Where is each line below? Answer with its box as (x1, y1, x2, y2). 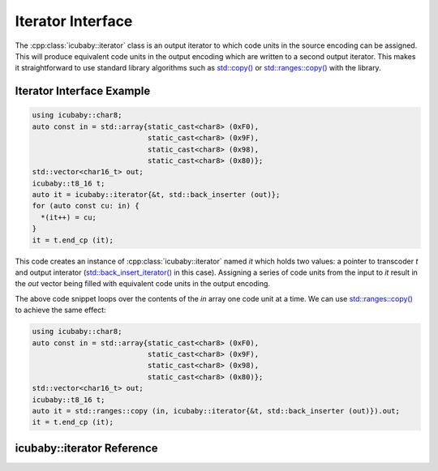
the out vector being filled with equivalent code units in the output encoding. (15, 279, 271, 289)
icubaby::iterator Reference (15, 441, 158, 455)
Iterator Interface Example (15, 84, 151, 98)
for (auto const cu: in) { (32, 201, 140, 211)
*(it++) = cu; (41, 212, 97, 222)
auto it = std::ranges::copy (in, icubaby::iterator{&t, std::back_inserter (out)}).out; (32, 406, 401, 415)
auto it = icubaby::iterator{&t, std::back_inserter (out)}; (32, 191, 281, 199)
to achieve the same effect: (15, 305, 106, 315)
